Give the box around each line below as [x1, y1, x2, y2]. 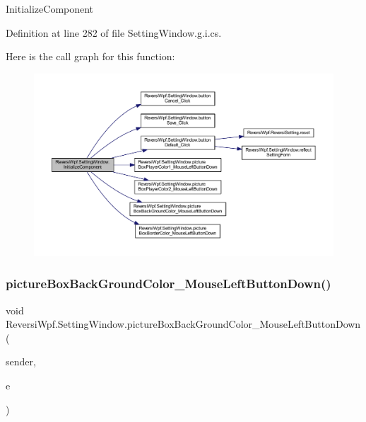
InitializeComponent [6, 1, 94, 16]
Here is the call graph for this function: [6, 49, 175, 64]
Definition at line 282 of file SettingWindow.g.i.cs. [6, 25, 222, 40]
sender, [6, 354, 36, 369]
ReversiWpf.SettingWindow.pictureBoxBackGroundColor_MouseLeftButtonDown [6, 316, 361, 331]
